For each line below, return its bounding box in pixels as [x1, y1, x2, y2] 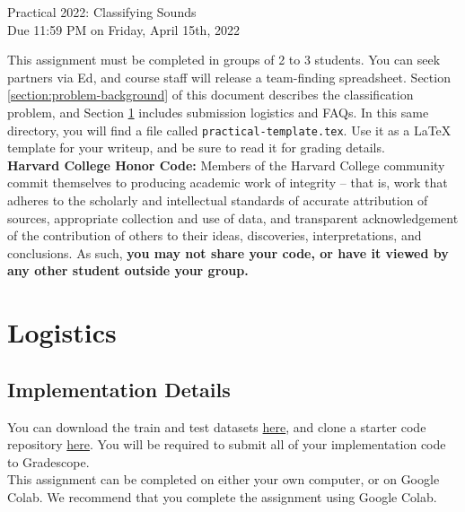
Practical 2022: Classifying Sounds [7, 3, 197, 21]
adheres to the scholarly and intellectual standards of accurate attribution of [7, 191, 428, 209]
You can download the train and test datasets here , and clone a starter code [7, 417, 426, 436]
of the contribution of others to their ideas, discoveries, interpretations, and [7, 226, 422, 245]
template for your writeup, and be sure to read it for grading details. [7, 138, 385, 157]
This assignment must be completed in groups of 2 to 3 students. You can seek [7, 50, 441, 69]
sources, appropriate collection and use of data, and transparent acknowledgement [7, 208, 459, 227]
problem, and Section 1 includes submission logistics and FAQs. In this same [7, 102, 429, 121]
